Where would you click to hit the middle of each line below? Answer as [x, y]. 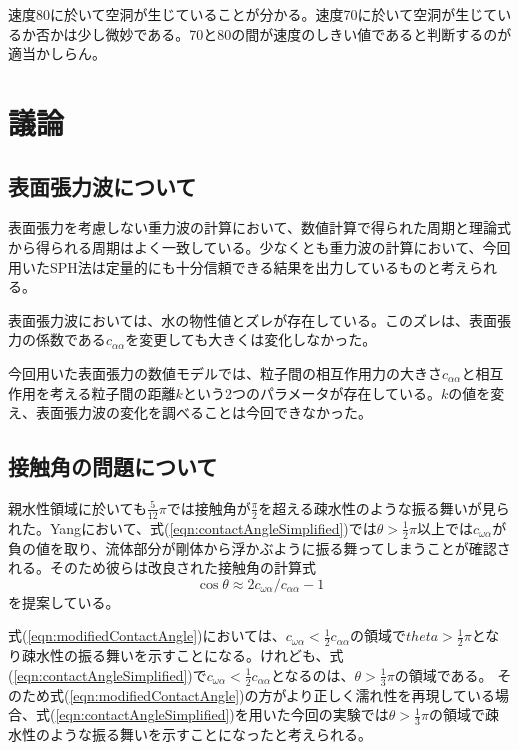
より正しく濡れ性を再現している [390, 694]
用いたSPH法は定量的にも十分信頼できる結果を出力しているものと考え [239, 266]
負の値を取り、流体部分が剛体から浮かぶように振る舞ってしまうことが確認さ [259, 547]
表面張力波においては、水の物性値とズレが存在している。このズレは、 [238, 319]
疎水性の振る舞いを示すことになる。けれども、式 [182, 655]
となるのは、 [312, 674]
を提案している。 [64, 601]
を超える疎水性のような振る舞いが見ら [384, 507]
